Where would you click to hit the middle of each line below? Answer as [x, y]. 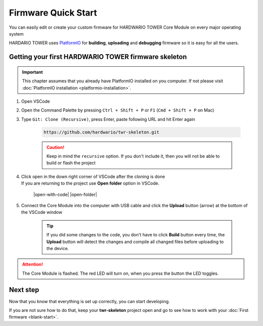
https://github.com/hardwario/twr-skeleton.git [101, 132]
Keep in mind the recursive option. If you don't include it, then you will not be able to [133, 156]
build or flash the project [71, 163]
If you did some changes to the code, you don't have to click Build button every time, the [136, 235]
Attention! [33, 264]
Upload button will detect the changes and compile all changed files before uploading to [135, 242]
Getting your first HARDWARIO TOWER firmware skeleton [98, 57]
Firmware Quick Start [53, 13]
